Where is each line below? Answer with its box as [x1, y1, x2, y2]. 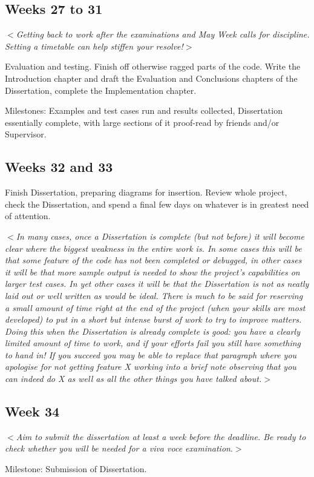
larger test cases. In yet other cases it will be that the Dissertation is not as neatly [5, 277, 309, 290]
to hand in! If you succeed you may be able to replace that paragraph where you [5, 348, 297, 361]
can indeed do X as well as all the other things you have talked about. [5, 372, 262, 385]
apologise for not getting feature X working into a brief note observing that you [5, 360, 296, 373]
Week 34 [5, 402, 60, 421]
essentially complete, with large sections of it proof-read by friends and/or [5, 116, 280, 128]
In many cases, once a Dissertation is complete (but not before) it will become [16, 229, 304, 242]
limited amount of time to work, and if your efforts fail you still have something [5, 337, 301, 349]
